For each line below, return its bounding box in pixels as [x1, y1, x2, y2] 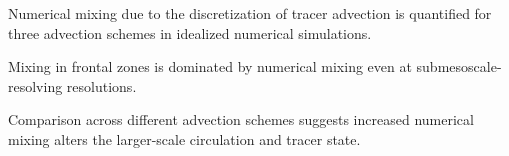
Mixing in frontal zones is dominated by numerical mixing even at [8, 56, 412, 77]
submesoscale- [416, 56, 502, 77]
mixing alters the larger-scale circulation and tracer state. [8, 128, 361, 149]
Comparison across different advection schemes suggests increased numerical [8, 109, 474, 130]
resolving [8, 75, 63, 96]
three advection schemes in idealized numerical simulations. [8, 22, 372, 43]
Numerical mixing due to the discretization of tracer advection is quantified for [8, 3, 492, 23]
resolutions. [66, 75, 137, 96]
